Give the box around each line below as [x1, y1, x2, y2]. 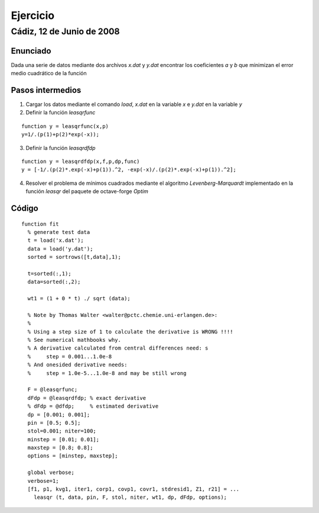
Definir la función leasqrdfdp [25, 144, 96, 151]
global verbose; [27, 469, 75, 476]
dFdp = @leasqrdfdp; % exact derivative [27, 395, 147, 401]
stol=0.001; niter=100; [27, 428, 97, 435]
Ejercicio [11, 9, 55, 22]
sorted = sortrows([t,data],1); [27, 254, 121, 261]
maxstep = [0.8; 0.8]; [27, 444, 93, 451]
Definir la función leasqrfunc [25, 109, 96, 116]
